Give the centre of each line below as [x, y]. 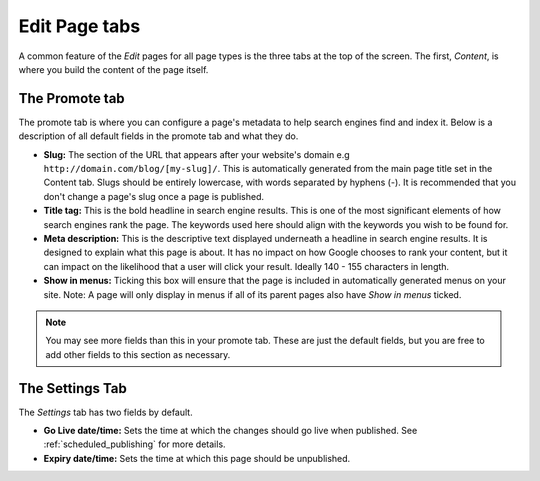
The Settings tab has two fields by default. [106, 412]
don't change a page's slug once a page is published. [154, 196]
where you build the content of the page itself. [113, 69]
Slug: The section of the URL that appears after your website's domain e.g [196, 154]
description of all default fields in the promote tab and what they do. [158, 136]
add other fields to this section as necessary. [138, 354]
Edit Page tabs [79, 26]
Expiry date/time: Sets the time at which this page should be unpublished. [197, 458]
